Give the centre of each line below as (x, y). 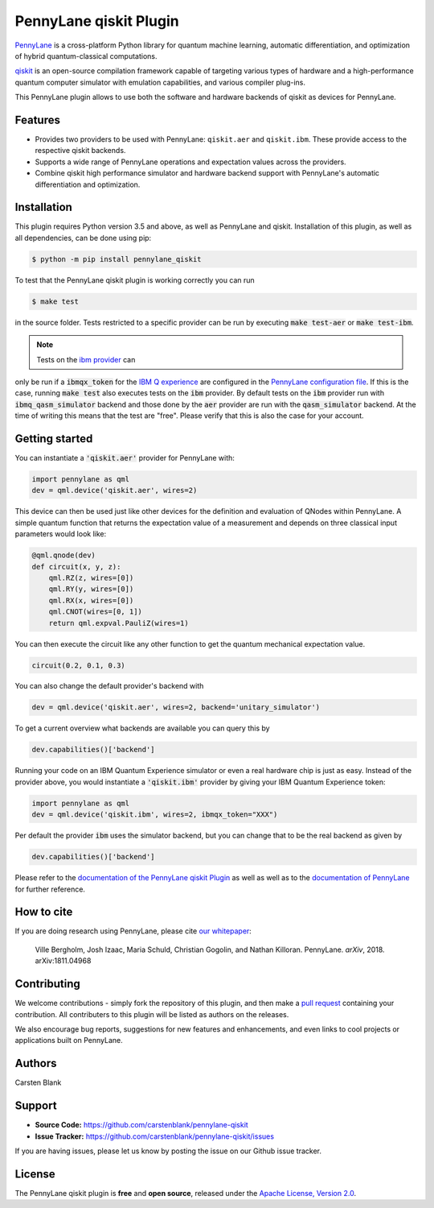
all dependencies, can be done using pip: (83, 238)
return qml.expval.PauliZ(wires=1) (119, 623)
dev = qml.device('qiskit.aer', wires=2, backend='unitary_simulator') (176, 707)
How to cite (44, 912)
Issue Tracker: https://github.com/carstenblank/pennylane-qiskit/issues (155, 1136)
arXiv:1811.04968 (63, 961)
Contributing (47, 984)
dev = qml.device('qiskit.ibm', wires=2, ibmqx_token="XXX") (155, 815)
